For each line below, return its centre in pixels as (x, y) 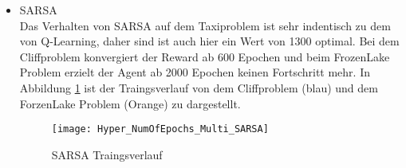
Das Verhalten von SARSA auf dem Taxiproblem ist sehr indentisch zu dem (205, 25)
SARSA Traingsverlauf (107, 154)
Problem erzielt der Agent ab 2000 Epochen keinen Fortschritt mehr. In (195, 72)
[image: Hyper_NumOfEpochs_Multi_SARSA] (160, 129)
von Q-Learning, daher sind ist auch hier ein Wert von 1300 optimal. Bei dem (209, 41)
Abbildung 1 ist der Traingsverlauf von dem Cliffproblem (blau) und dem (199, 87)
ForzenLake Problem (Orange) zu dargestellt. (130, 103)
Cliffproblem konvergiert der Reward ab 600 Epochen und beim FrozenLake (205, 56)
